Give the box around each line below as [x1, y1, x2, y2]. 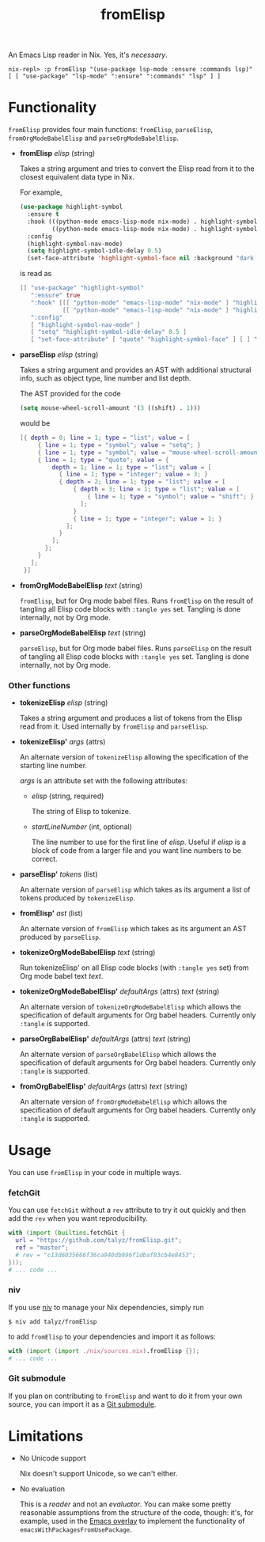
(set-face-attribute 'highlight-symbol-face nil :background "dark [27, 255, 255, 263]
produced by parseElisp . [19, 932, 101, 941]
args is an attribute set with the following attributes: [19, 775, 188, 785]
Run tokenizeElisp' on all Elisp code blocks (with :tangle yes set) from [19, 963, 249, 972]
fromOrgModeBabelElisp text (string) [19, 580, 143, 590]
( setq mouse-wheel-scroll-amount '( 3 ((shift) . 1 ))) [19, 404, 201, 412]
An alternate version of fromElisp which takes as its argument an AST [19, 923, 247, 933]
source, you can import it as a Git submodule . [8, 1399, 157, 1409]
